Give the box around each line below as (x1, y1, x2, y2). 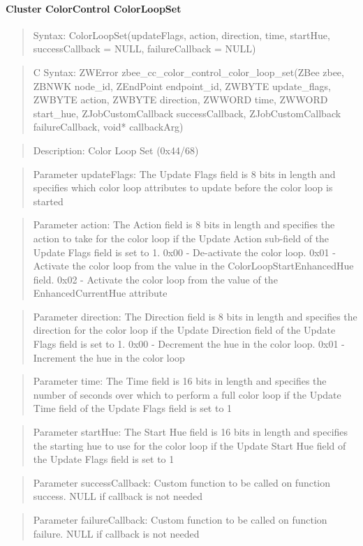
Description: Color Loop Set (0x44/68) (33, 142, 199, 157)
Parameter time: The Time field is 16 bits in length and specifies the (33, 374, 327, 388)
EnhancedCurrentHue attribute (33, 286, 168, 300)
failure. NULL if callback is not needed (33, 526, 200, 540)
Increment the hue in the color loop (33, 350, 185, 364)
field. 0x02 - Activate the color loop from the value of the (33, 272, 278, 286)
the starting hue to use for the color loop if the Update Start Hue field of (33, 438, 346, 452)
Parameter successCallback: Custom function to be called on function (33, 475, 331, 489)
